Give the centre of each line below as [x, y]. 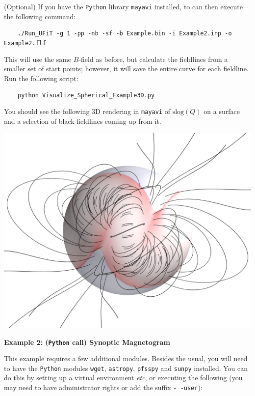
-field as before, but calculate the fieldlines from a [153, 59]
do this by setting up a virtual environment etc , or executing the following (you [123, 378]
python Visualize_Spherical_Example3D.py [86, 96]
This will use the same [38, 59]
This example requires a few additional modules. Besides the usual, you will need [126, 358]
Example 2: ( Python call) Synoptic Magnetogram [87, 342]
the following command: [40, 16]
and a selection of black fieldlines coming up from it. [83, 121]
